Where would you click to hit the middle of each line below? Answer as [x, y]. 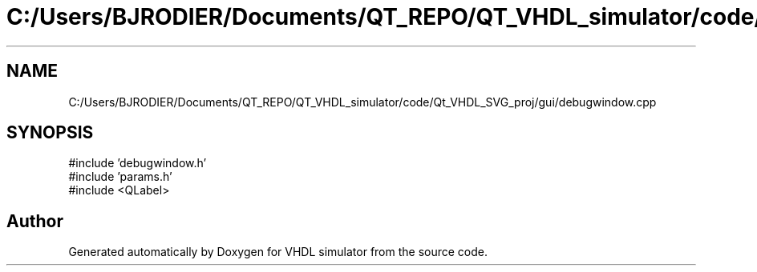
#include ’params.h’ [120, 177]
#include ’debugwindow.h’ [138, 163]
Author [35, 221]
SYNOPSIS [50, 133]
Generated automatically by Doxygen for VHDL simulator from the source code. [278, 252]
